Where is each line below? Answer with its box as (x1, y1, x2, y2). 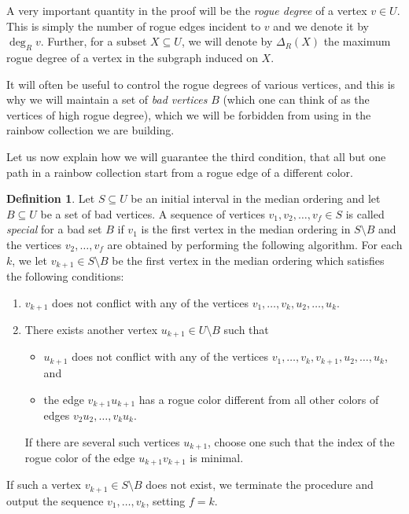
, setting (146, 492, 186, 508)
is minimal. (190, 450, 244, 466)
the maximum (323, 33, 391, 50)
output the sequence (6, 492, 104, 508)
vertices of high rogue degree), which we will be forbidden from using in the (6, 106, 371, 123)
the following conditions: (6, 267, 124, 284)
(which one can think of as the (223, 91, 370, 108)
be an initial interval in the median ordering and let (131, 190, 381, 207)
